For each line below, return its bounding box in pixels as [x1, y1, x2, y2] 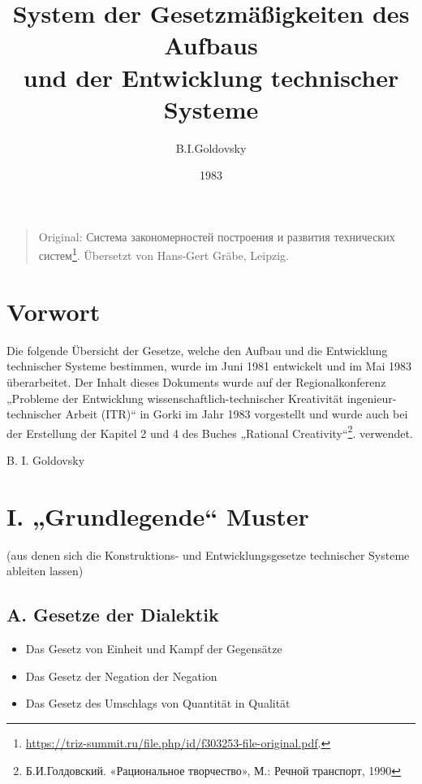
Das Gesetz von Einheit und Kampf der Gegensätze [25, 640, 282, 657]
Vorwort [6, 294, 101, 327]
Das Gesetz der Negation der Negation [25, 667, 217, 684]
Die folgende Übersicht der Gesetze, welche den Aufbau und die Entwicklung [6, 341, 388, 358]
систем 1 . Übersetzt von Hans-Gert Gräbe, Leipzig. [38, 245, 289, 264]
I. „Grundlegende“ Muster [6, 499, 309, 532]
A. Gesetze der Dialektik [6, 602, 219, 627]
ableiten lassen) [6, 562, 84, 579]
